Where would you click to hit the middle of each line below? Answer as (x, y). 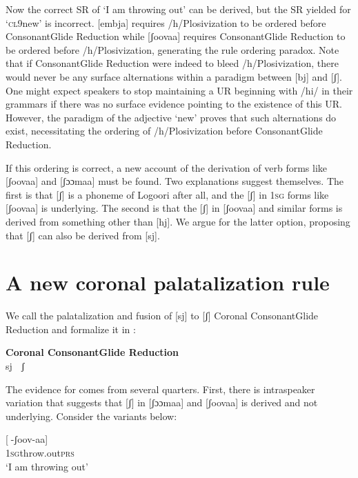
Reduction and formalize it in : (71, 329)
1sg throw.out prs (40, 452)
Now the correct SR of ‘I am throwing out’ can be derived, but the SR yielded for (178, 9)
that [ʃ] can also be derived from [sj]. (83, 235)
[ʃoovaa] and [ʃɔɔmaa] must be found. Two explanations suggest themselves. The (175, 181)
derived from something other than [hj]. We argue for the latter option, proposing (178, 221)
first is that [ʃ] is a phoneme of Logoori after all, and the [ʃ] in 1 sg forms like (167, 194)
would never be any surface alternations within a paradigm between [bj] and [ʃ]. (174, 76)
